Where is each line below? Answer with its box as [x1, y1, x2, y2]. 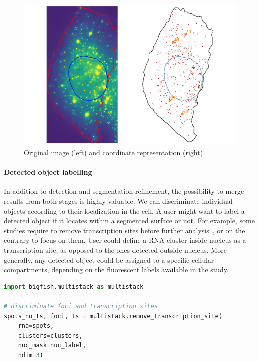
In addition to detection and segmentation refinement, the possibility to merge [4, 186, 244, 196]
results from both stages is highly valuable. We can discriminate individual [4, 195, 233, 206]
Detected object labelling [4, 167, 92, 177]
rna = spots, [18, 322, 54, 330]
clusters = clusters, [18, 332, 83, 339]
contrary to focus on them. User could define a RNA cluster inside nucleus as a [4, 235, 246, 245]
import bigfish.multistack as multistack [4, 283, 144, 290]
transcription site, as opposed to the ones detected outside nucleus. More [4, 244, 227, 255]
